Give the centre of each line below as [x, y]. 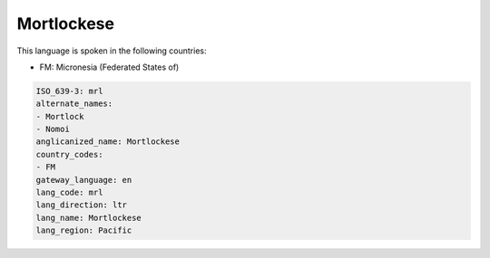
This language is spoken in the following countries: [112, 51]
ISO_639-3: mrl [69, 91]
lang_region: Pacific [84, 230]
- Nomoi [53, 129]
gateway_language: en [84, 180]
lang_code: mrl [69, 193]
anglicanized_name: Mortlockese [108, 142]
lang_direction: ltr [81, 205]
